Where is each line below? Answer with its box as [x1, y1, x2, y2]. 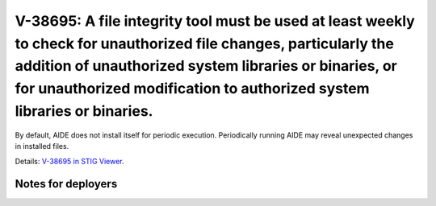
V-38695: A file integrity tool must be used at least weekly [15, 12, 415, 30]
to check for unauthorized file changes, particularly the [15, 35, 395, 52]
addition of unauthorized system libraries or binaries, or [15, 57, 397, 76]
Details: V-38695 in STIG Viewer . [15, 156, 124, 166]
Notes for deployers [15, 177, 118, 191]
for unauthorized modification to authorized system [15, 80, 371, 98]
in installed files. [15, 142, 69, 151]
